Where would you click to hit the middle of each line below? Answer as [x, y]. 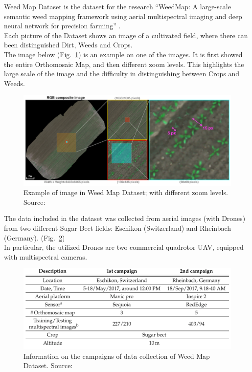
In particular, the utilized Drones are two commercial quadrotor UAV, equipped [124, 247]
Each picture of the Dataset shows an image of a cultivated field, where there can [126, 35]
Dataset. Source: [48, 365]
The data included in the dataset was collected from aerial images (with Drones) [125, 218]
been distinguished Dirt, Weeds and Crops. [68, 45]
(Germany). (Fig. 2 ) [34, 237]
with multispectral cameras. [46, 256]
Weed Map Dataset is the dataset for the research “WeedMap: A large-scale [117, 6]
